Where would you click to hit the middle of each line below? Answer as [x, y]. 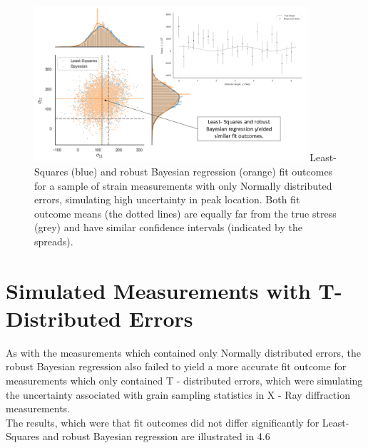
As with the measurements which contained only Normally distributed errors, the [184, 352]
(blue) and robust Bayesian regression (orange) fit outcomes [202, 171]
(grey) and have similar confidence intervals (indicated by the [168, 227]
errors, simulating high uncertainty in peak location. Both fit [167, 199]
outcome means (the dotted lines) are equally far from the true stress [185, 213]
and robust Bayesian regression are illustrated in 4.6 [156, 436]
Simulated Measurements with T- [174, 290]
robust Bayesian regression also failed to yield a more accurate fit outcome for [176, 366]
